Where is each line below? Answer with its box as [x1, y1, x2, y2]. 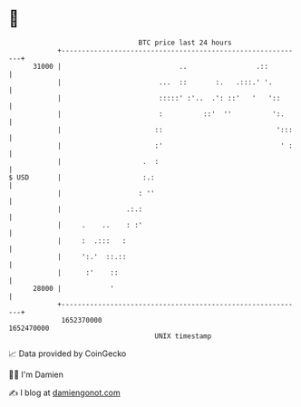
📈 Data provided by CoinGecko [8, 348, 127, 359]
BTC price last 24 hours [138, 38, 232, 47]
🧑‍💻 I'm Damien [8, 369, 64, 380]
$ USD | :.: [8, 172, 155, 182]
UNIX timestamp [154, 331, 212, 341]
